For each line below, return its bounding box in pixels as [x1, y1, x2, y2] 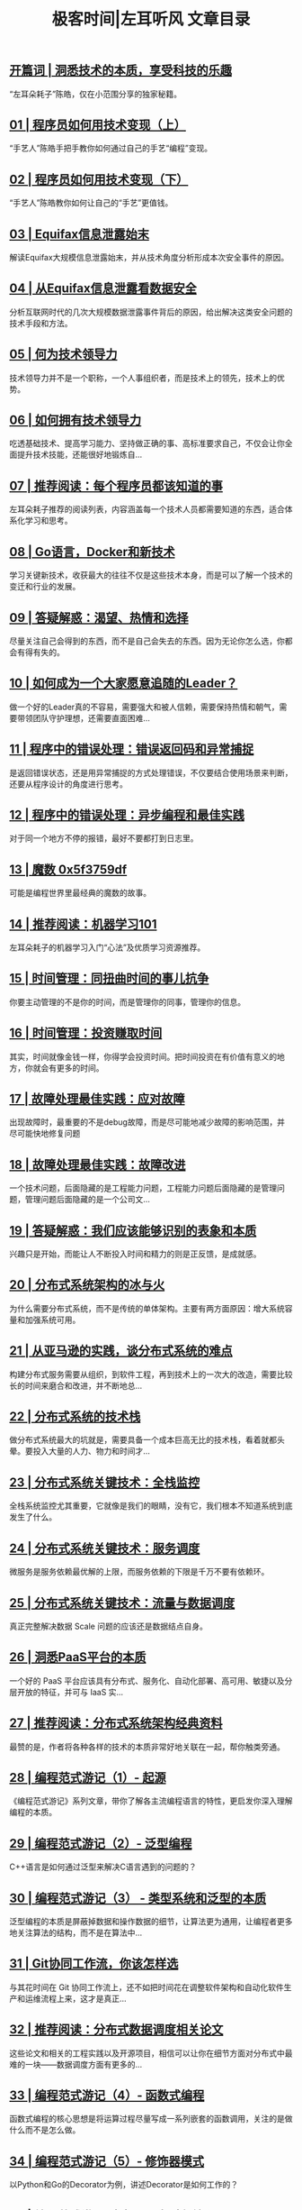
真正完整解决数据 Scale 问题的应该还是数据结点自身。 [9, 1621, 209, 1631]
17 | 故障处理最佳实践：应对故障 [9, 1091, 186, 1106]
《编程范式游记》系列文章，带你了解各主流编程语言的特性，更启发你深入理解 [9, 1795, 293, 1806]
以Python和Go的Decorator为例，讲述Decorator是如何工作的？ [9, 2179, 239, 2190]
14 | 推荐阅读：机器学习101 [9, 917, 157, 932]
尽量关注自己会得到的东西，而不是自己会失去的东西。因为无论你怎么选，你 [9, 635, 285, 646]
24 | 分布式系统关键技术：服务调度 [9, 1540, 200, 1556]
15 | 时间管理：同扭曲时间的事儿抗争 [9, 971, 209, 986]
